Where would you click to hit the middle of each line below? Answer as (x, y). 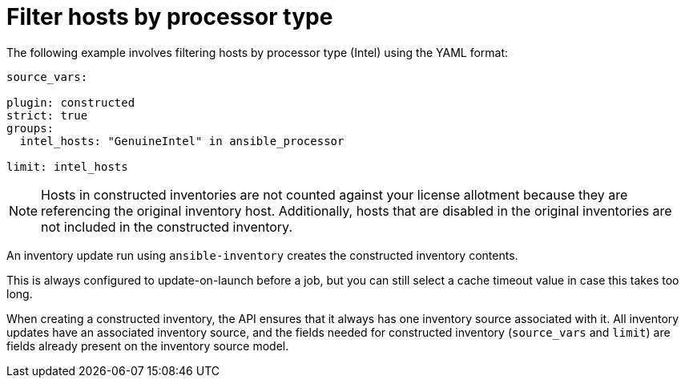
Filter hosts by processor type (170, 17)
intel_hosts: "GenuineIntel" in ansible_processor (182, 141)
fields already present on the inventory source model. (148, 346)
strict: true (47, 115)
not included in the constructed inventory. (167, 226)
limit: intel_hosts (67, 166)
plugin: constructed (71, 102)
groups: (30, 128)
